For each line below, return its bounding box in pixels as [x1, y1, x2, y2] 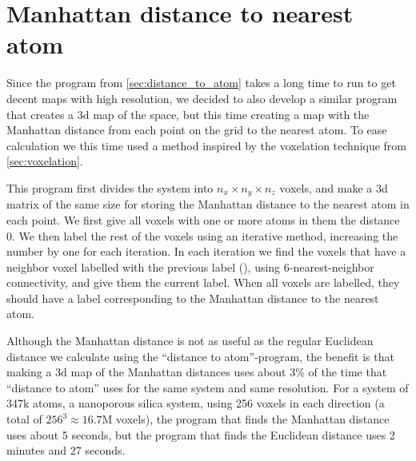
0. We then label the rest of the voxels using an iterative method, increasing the [6, 227, 398, 244]
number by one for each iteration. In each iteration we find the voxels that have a [6, 243, 406, 260]
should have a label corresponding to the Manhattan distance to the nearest [6, 289, 379, 306]
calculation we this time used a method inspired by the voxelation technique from [6, 137, 407, 153]
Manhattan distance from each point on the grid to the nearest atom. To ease [6, 121, 387, 138]
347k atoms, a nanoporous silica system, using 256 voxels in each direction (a [6, 395, 385, 411]
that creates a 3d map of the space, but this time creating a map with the [6, 105, 370, 122]
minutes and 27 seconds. [6, 442, 126, 459]
